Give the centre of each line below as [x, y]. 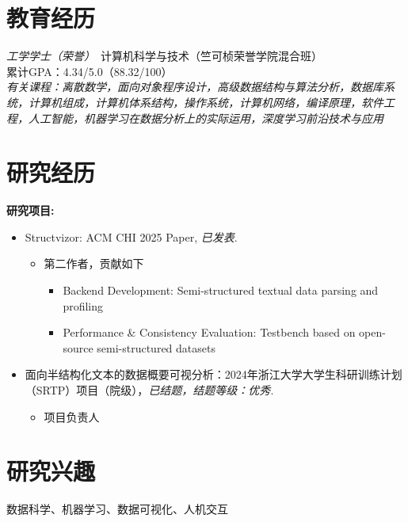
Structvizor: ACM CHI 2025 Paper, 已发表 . [131, 236]
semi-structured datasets [156, 347]
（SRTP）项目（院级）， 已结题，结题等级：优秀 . [149, 389]
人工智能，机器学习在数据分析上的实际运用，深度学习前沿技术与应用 [206, 118]
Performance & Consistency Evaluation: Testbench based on [209, 332]
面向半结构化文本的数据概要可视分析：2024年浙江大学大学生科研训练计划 [214, 374]
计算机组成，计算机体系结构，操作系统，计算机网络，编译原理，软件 [206, 102]
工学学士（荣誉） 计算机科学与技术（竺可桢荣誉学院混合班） [164, 56]
